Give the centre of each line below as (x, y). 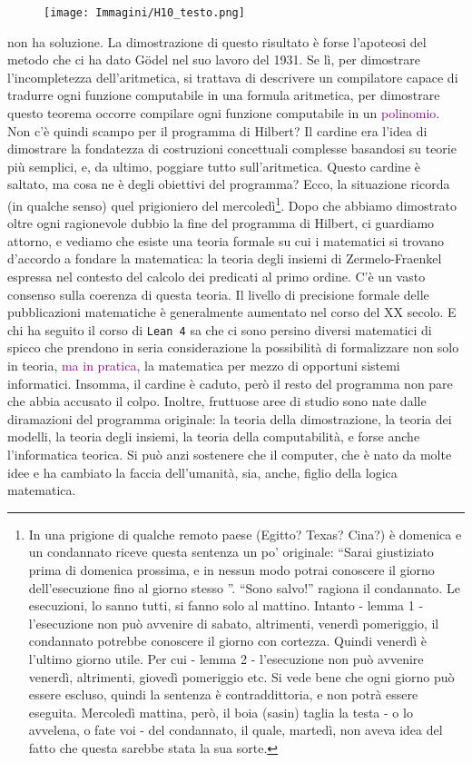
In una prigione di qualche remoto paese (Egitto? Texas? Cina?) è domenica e (245, 534)
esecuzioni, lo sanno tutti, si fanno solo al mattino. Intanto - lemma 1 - (226, 605)
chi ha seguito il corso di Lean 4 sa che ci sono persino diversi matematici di (220, 329)
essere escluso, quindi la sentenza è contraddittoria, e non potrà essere (223, 694)
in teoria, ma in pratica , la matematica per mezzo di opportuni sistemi (204, 366)
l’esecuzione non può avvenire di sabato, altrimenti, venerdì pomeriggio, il (234, 623)
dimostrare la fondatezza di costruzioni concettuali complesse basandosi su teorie (232, 149)
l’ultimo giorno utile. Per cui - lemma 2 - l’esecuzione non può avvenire (226, 658)
